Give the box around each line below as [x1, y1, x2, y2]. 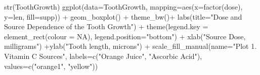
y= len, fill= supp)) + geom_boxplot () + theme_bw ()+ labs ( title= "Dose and [4, 11, 242, 22]
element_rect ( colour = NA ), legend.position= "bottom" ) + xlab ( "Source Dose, [4, 31, 246, 41]
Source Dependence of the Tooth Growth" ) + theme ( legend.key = [4, 21, 208, 32]
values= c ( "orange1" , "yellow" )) [4, 60, 98, 71]
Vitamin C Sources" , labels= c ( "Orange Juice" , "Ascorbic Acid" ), [4, 50, 202, 61]
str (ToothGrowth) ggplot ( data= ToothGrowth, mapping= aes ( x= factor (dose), [4, 2, 243, 12]
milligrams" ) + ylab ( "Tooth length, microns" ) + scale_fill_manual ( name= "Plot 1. [4, 41, 257, 51]
